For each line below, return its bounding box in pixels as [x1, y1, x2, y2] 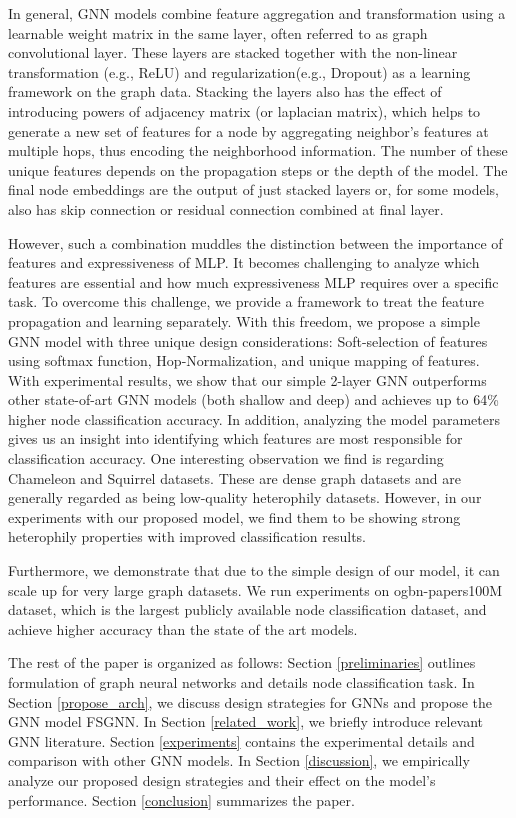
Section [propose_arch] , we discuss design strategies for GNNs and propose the [8, 691, 492, 712]
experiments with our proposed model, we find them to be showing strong [8, 506, 461, 527]
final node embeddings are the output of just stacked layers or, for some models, [8, 179, 499, 200]
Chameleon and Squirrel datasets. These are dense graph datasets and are [8, 467, 461, 488]
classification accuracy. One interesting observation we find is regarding [8, 448, 444, 469]
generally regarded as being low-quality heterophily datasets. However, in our [8, 487, 482, 508]
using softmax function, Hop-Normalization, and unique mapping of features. [8, 350, 480, 371]
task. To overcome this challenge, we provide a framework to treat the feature [8, 291, 484, 312]
